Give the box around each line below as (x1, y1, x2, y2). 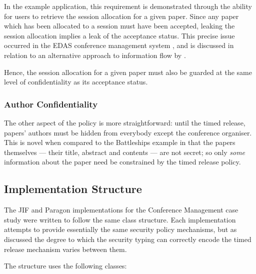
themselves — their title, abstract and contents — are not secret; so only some (4, 146, 245, 157)
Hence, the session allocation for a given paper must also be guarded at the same (4, 66, 252, 77)
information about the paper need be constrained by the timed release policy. (4, 156, 241, 167)
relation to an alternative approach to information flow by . (4, 49, 186, 60)
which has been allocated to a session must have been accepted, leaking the (4, 20, 235, 31)
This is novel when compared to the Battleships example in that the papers (4, 137, 235, 147)
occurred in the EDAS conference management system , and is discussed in (4, 40, 234, 50)
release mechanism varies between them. (4, 243, 127, 254)
